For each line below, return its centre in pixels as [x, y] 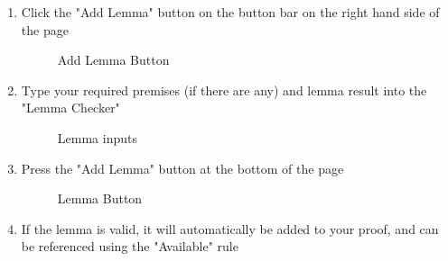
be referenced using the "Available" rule [130, 246]
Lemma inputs [97, 137]
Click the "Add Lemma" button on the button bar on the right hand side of [230, 12]
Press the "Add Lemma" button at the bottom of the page [182, 168]
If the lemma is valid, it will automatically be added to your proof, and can [230, 228]
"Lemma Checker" [70, 108]
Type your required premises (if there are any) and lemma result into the [224, 90]
